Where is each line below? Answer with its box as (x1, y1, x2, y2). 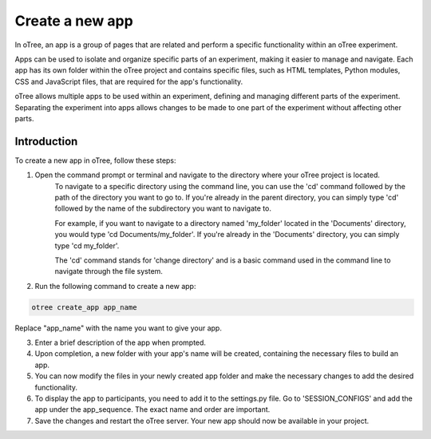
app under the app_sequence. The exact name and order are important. (34, 405, 271, 414)
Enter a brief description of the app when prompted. (34, 338, 207, 347)
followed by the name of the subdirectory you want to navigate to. (54, 204, 271, 213)
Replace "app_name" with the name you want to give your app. (14, 323, 223, 333)
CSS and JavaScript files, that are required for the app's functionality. (14, 77, 243, 86)
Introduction (14, 134, 78, 148)
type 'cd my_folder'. (54, 240, 120, 251)
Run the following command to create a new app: (34, 281, 196, 291)
